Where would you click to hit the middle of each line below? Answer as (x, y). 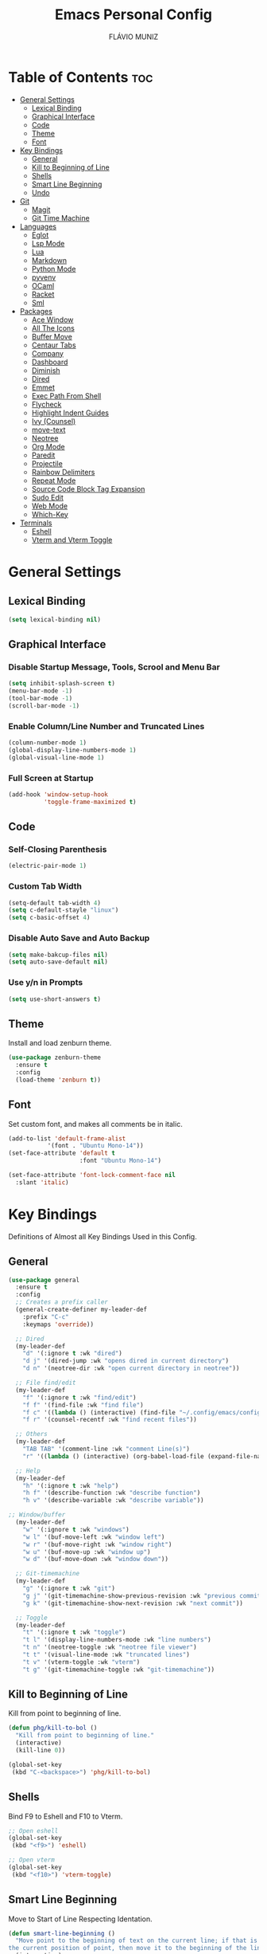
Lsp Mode (48, 243)
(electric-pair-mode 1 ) (48, 866)
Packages (36, 311)
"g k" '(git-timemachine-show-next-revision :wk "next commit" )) (133, 1603)
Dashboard (50, 362)
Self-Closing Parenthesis (58, 849)
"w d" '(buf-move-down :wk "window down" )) (96, 1560)
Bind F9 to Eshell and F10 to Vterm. (66, 1816)
